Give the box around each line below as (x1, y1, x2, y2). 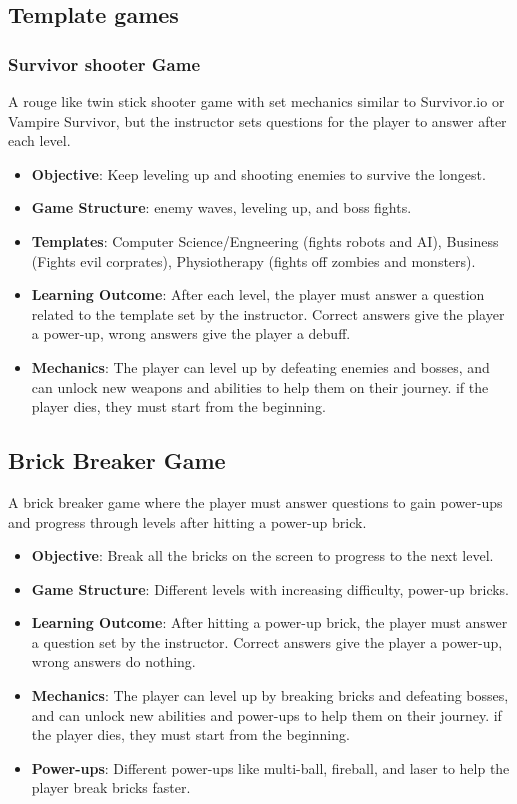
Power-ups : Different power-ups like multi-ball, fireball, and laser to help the (31, 757, 510, 778)
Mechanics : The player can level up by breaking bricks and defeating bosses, (31, 685, 509, 706)
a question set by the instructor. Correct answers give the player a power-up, (31, 631, 503, 652)
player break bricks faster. (31, 777, 191, 798)
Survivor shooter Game (8, 51, 201, 76)
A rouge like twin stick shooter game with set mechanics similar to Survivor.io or (8, 91, 505, 111)
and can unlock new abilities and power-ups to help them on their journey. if (31, 704, 502, 725)
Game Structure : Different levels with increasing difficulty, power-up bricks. (31, 578, 510, 599)
